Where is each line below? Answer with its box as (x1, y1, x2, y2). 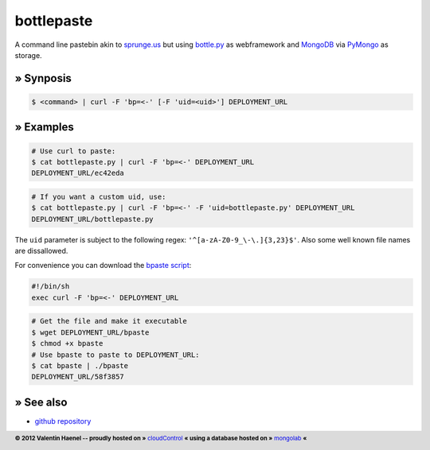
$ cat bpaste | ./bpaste (31, 361, 129, 370)
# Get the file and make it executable (31, 316, 187, 326)
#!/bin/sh (31, 282, 70, 291)
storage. (14, 50, 43, 60)
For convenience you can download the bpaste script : (14, 261, 192, 270)
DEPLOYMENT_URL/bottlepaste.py (31, 215, 154, 223)
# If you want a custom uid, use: (31, 192, 166, 201)
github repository (34, 416, 92, 425)
